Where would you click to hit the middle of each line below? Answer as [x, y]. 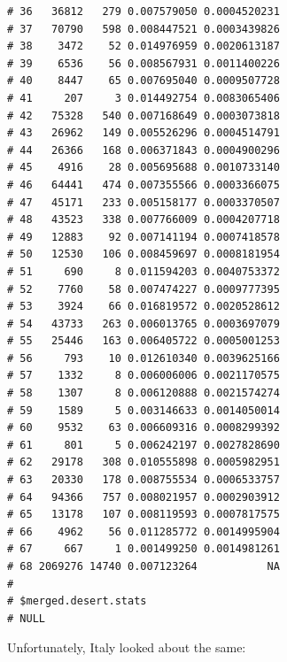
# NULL [26, 618]
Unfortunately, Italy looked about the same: [127, 647]
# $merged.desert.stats [77, 601]
